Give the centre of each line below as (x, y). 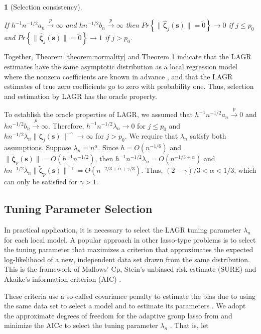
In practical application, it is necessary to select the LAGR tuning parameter (123, 229)
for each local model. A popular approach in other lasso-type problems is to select (130, 239)
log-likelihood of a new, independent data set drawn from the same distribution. (127, 259)
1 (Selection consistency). (43, 7)
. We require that (151, 136)
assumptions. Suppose (38, 147)
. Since (108, 147)
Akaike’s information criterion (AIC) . (63, 279)
